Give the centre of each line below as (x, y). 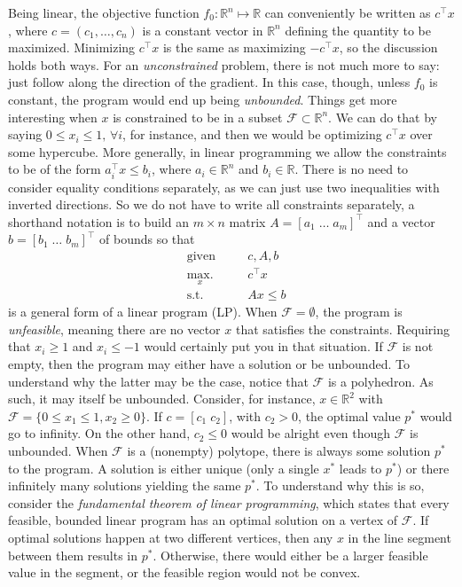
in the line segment (399, 537)
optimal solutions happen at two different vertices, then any (171, 537)
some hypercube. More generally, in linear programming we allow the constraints (227, 151)
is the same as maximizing (234, 47)
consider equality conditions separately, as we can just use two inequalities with (224, 187)
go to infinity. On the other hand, (99, 433)
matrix (247, 221)
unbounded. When (58, 451)
